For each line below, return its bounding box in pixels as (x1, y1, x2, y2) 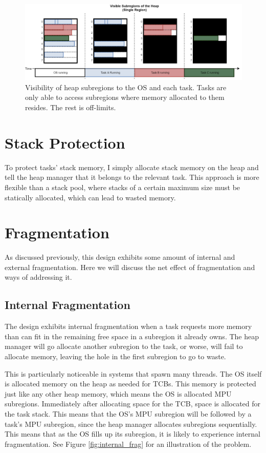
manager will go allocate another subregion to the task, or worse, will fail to (5, 341, 243, 352)
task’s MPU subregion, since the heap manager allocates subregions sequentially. (5, 418, 257, 429)
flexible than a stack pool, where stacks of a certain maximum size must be (5, 181, 240, 192)
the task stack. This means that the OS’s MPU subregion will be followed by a (5, 408, 252, 419)
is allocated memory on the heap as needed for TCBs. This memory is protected (5, 378, 256, 389)
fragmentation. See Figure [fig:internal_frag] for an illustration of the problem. (5, 438, 252, 449)
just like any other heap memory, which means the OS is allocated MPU (5, 388, 232, 399)
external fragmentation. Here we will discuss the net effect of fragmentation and (5, 261, 255, 272)
